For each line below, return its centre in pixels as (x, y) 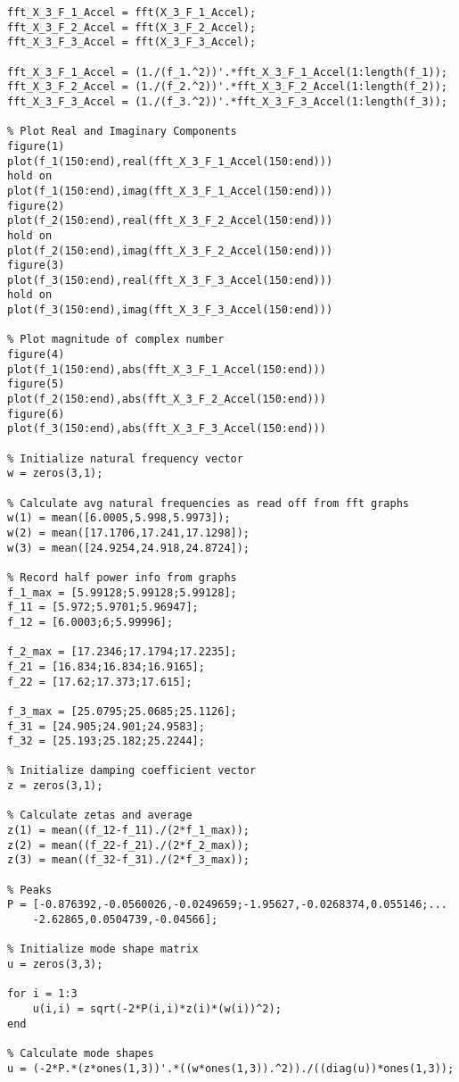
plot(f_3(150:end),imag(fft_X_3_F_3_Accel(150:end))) (170, 310)
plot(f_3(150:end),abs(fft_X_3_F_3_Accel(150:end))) (167, 429)
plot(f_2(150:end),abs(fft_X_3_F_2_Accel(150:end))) (167, 400)
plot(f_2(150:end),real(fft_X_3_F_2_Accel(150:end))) (170, 221)
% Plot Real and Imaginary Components (122, 132)
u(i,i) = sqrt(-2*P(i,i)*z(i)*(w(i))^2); (157, 1008)
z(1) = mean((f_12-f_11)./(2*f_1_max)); (129, 831)
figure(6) (36, 414)
